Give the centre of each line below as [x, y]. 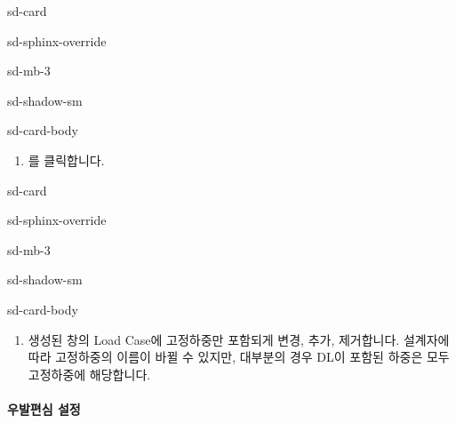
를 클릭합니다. [66, 160]
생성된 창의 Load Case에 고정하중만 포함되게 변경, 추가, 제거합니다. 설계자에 [239, 339]
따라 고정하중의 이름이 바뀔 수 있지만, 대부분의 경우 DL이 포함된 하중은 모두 [239, 357]
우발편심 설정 [44, 408]
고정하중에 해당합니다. [89, 374]
